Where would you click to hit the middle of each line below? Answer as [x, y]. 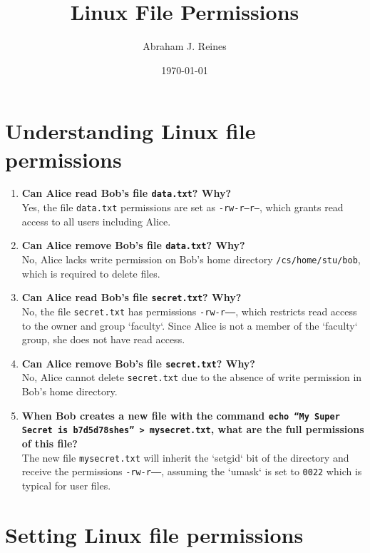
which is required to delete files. [91, 273]
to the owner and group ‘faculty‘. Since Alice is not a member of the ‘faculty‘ [190, 325]
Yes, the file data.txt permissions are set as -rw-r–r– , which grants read [183, 207]
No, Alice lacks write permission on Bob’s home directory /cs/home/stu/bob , [191, 259]
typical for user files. [66, 485]
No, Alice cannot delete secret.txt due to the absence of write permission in [192, 377]
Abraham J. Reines [185, 46]
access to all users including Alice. [96, 221]
